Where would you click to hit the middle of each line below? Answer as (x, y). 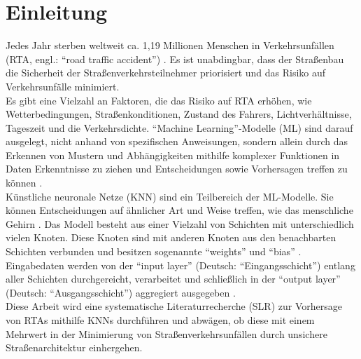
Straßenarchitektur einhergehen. (74, 347)
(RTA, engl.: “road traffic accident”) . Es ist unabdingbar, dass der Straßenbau (175, 59)
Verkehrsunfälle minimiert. (63, 86)
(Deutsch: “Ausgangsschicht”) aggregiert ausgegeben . (121, 292)
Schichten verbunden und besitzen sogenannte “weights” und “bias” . (154, 251)
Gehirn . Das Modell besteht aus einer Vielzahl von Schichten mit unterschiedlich (180, 223)
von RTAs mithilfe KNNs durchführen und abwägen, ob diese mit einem (160, 320)
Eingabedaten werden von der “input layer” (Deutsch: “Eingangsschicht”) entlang (180, 265)
